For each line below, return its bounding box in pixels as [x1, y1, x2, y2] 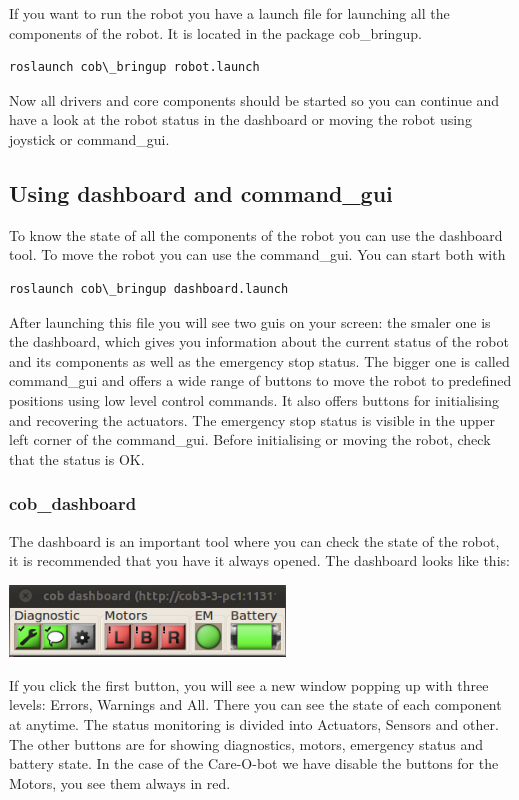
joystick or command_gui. [9, 128, 170, 149]
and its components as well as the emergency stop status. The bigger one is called [9, 350, 510, 371]
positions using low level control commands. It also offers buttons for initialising [9, 389, 499, 410]
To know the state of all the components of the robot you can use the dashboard [9, 224, 503, 245]
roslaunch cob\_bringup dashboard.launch [9, 281, 289, 296]
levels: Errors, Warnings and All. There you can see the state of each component [9, 694, 502, 715]
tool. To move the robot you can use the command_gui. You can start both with [9, 244, 506, 265]
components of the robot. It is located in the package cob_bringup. [9, 22, 422, 43]
